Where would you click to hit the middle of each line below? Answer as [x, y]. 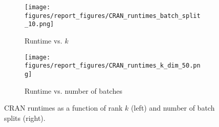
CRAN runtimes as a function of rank [63, 108]
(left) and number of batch [173, 108]
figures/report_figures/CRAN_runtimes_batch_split [113, 16]
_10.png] [39, 24]
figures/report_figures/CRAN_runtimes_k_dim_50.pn [113, 66]
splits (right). [25, 118]
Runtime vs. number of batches [73, 90]
